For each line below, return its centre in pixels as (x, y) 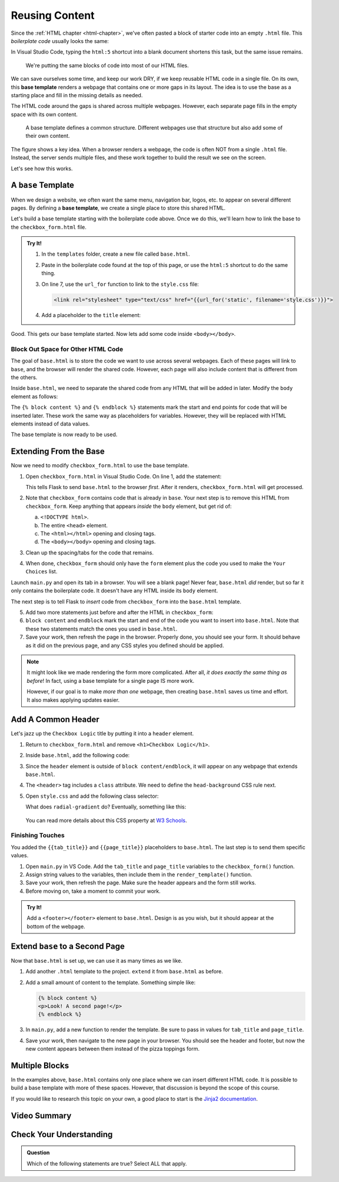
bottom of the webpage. (56, 926)
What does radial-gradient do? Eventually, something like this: (106, 807)
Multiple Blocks (40, 1066)
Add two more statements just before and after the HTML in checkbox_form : (119, 612)
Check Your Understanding (62, 1134)
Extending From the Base (58, 452)
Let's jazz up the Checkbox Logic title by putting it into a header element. (102, 734)
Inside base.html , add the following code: (78, 755)
